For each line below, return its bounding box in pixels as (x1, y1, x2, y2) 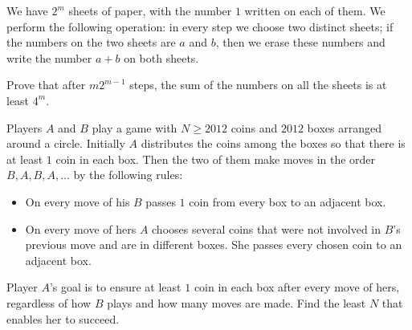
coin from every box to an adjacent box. (189, 193, 386, 210)
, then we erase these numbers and (215, 34, 385, 51)
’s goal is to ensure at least (49, 279, 182, 295)
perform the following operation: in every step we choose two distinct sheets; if (6, 18, 394, 35)
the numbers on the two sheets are (6, 34, 176, 51)
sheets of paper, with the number (68, 2, 232, 18)
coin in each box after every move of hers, (194, 279, 400, 295)
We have (6, 2, 48, 18)
